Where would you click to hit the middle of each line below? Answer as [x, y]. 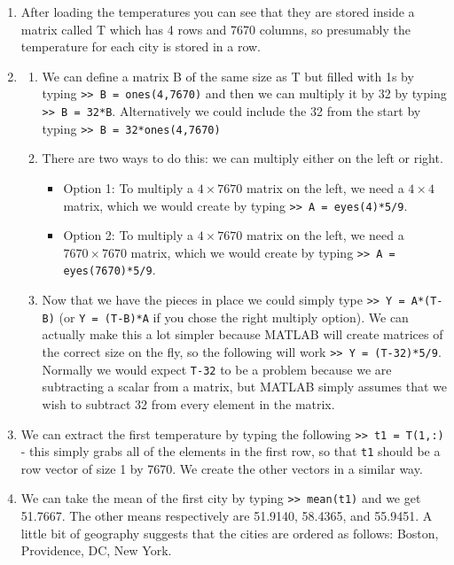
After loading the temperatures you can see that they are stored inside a [218, 12]
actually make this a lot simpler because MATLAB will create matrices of [243, 334]
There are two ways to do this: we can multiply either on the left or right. [243, 158]
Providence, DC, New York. [96, 550]
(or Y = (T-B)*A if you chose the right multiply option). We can [234, 317]
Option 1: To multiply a [129, 187]
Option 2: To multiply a [129, 235]
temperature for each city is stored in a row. [141, 46]
